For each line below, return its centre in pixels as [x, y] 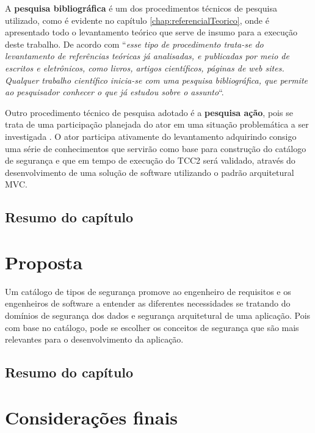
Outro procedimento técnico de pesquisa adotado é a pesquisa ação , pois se [149, 112]
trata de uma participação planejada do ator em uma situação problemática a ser [157, 124]
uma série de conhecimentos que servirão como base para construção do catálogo [156, 148]
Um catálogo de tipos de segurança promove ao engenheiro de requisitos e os [148, 291]
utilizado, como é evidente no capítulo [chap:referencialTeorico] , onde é [137, 20]
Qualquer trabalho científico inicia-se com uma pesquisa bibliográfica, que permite [157, 80]
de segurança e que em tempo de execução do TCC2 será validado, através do [150, 160]
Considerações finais [92, 417]
